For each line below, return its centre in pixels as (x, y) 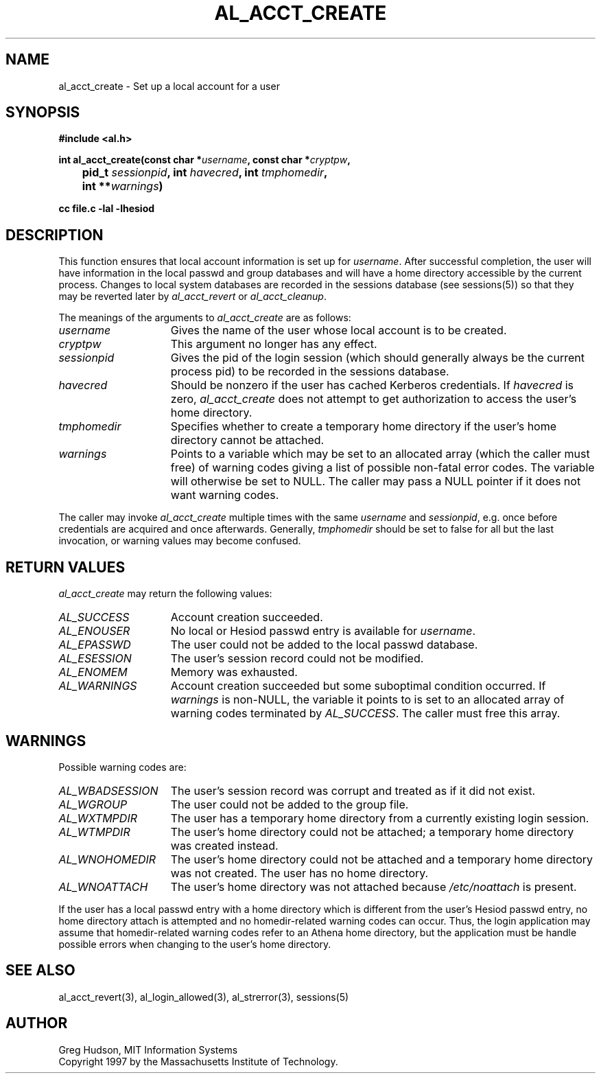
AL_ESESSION (95, 659)
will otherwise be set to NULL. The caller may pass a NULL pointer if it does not (376, 482)
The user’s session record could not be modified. (297, 659)
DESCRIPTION (55, 235)
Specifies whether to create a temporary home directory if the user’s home (364, 427)
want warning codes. (225, 495)
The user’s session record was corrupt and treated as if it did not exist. (353, 790)
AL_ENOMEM (93, 672)
